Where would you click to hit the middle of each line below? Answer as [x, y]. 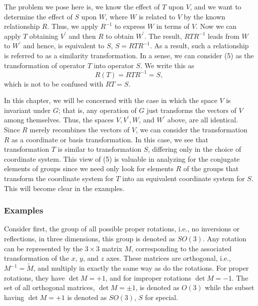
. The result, [163, 36]
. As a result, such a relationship [199, 46]
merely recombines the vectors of [80, 130]
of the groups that [211, 168]
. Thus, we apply [73, 26]
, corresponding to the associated [181, 248]
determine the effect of [38, 16]
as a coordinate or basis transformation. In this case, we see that [110, 139]
